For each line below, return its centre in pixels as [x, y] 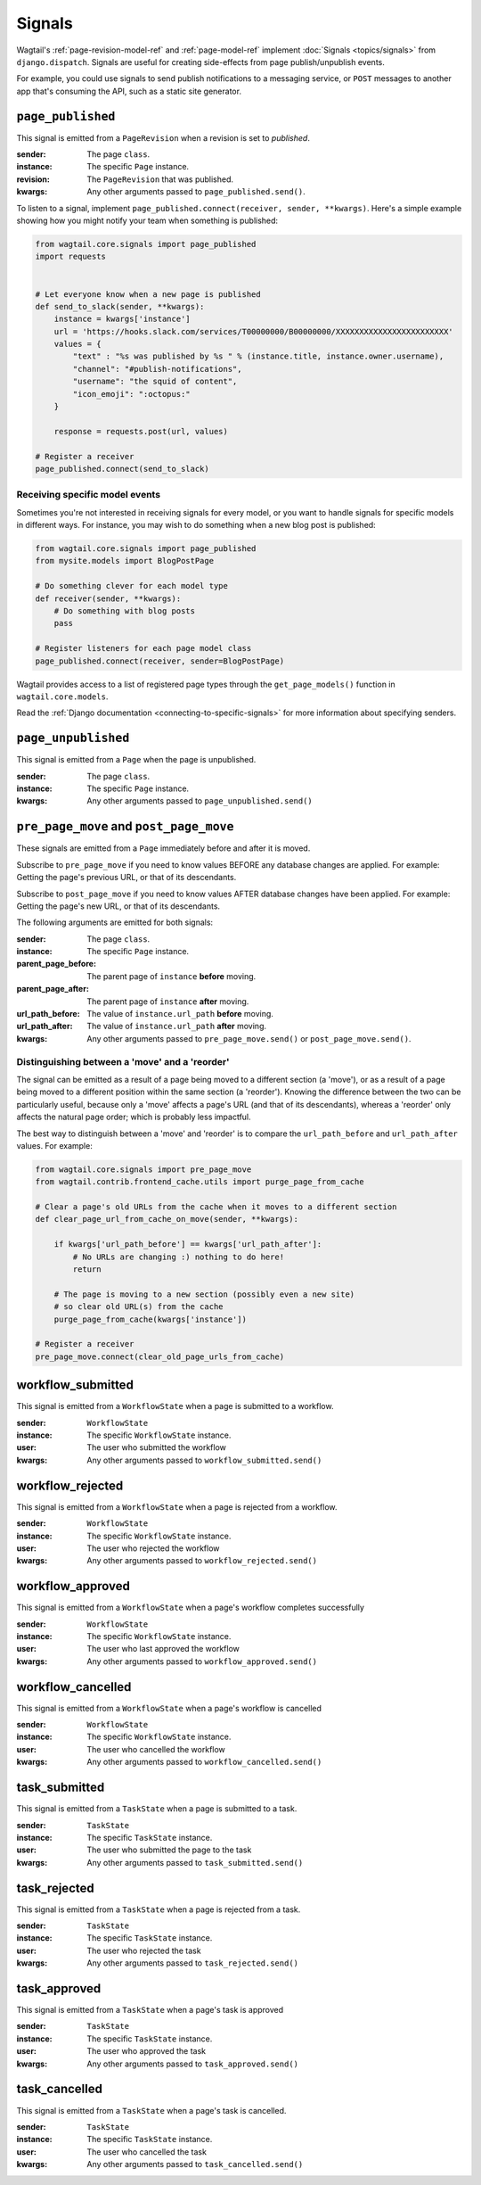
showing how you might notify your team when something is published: [147, 220]
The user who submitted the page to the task [169, 1850]
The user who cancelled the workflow [156, 1749]
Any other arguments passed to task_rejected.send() [192, 1963]
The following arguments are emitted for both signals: [115, 922]
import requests [71, 257]
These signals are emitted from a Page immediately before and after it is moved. [163, 848]
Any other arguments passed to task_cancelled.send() [195, 2164]
